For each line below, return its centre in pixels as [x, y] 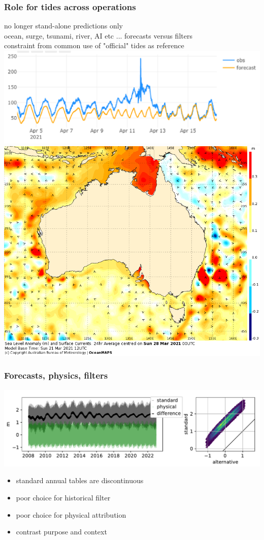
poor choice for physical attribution [71, 514]
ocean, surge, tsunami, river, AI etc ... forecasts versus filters [98, 35]
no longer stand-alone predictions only [63, 26]
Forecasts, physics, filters [56, 375]
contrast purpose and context [61, 532]
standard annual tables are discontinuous [80, 480]
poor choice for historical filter [63, 498]
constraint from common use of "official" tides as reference [94, 45]
